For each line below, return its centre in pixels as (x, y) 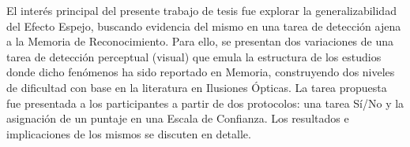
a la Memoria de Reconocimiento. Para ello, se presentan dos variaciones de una (200, 41)
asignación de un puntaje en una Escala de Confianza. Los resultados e (178, 118)
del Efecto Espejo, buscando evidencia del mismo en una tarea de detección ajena (204, 26)
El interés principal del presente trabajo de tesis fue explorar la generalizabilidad (201, 10)
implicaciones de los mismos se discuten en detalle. (129, 133)
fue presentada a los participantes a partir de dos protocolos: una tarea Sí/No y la (205, 103)
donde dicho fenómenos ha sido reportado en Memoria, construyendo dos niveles (201, 72)
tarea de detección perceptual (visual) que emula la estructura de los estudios (194, 56)
